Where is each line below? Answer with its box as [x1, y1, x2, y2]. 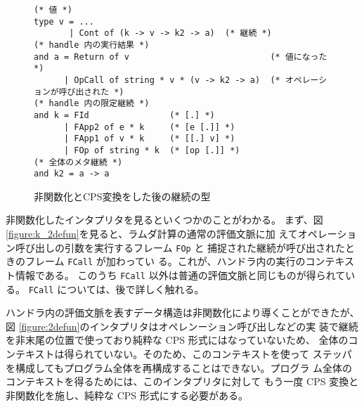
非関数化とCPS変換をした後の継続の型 [34, 188, 211, 203]
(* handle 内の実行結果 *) [34, 39, 150, 50]
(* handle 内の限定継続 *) [34, 98, 150, 109]
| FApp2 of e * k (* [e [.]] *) [63, 122, 235, 132]
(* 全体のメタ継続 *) [34, 157, 123, 167]
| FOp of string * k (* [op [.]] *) [63, 145, 240, 155]
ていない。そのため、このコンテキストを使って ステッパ [93, 347, 352, 361]
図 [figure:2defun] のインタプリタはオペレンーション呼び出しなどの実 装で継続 [6, 318, 358, 333]
